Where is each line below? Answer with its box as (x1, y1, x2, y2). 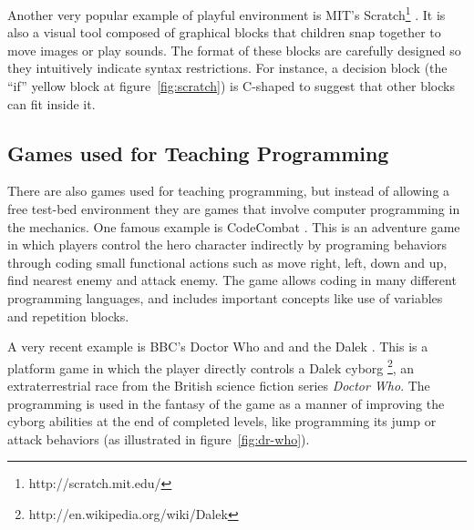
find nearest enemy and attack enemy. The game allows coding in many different (7, 270, 457, 290)
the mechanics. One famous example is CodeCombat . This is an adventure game (7, 217, 460, 236)
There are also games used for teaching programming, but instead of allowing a (7, 181, 450, 200)
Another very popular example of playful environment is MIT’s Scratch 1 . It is (7, 3, 446, 24)
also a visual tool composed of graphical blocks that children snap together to (7, 23, 441, 42)
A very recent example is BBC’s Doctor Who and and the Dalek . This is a (7, 337, 428, 356)
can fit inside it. (7, 94, 96, 113)
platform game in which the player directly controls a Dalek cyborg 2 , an (7, 355, 415, 377)
